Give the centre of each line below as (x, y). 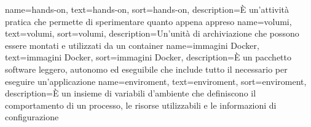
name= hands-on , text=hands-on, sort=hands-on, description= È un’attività (147, 9)
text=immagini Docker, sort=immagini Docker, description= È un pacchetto (148, 57)
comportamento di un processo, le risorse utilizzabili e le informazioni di (141, 105)
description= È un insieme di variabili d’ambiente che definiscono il (131, 93)
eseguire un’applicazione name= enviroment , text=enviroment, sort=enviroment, (156, 81)
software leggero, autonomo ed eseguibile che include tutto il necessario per (146, 69)
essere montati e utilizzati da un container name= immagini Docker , (132, 45)
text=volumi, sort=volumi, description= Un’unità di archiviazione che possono (152, 33)
